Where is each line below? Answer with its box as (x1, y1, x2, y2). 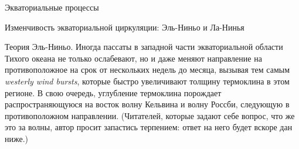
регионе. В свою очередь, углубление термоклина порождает (5, 86, 222, 99)
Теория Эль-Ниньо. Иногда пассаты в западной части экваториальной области (5, 40, 283, 53)
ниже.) (5, 132, 29, 144)
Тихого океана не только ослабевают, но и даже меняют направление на (5, 52, 262, 64)
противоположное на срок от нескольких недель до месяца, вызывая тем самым (5, 63, 290, 76)
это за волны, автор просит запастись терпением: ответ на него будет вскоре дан (5, 121, 293, 133)
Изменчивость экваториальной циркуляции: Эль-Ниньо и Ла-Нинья (5, 21, 244, 33)
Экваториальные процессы (5, 1, 99, 13)
